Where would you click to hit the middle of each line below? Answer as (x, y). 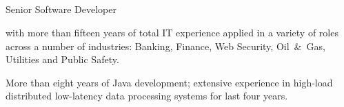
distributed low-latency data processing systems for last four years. (147, 96)
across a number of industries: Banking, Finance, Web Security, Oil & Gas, (165, 46)
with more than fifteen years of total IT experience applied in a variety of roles (172, 32)
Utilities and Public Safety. (62, 59)
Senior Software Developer (61, 9)
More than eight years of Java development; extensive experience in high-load (169, 82)
